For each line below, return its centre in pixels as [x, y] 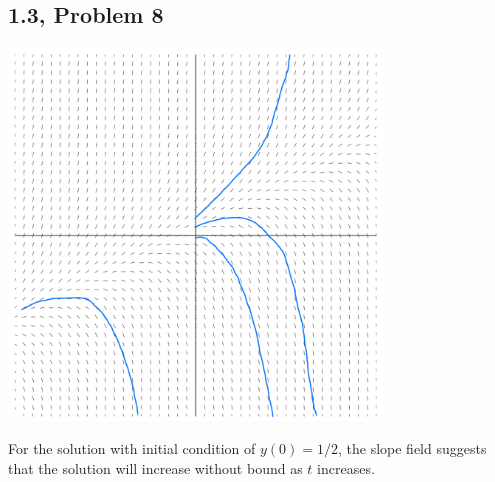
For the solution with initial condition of [132, 448]
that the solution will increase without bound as [155, 467]
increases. [346, 467]
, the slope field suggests [412, 448]
